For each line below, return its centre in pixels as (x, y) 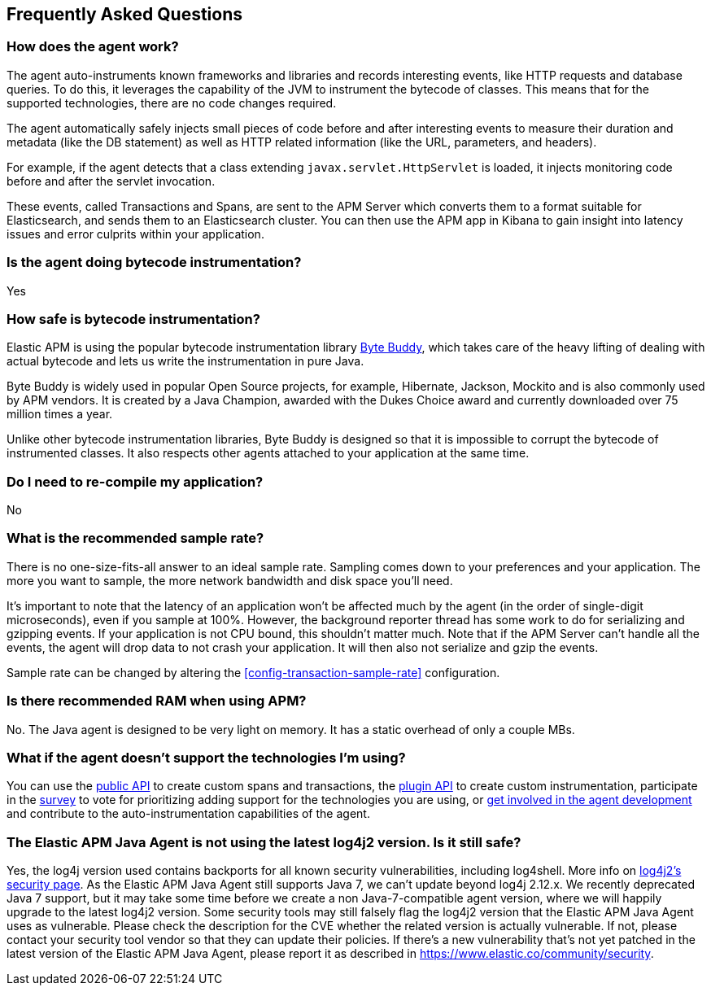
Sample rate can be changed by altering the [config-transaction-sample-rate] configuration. (253, 672)
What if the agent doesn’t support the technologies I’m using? (206, 757)
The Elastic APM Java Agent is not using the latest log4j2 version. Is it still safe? (264, 842)
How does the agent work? (93, 47)
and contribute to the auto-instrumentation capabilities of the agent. (188, 814)
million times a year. (60, 414)
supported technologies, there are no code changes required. (172, 103)
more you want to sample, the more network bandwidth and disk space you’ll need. (230, 580)
